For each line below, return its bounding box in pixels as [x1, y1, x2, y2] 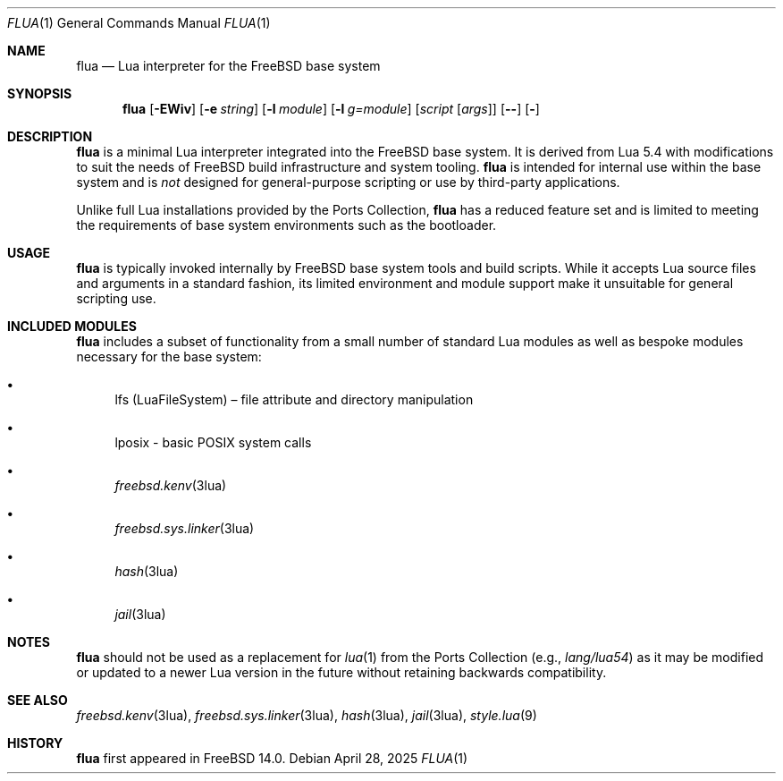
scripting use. [76, 291, 156, 306]
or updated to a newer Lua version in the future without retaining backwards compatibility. [76, 665, 607, 680]
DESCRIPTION [7, 129, 93, 144]
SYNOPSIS [7, 86, 72, 101]
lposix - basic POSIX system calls [114, 435, 312, 450]
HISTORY [7, 735, 63, 751]
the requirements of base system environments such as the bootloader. [76, 217, 497, 233]
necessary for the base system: [76, 349, 262, 364]
